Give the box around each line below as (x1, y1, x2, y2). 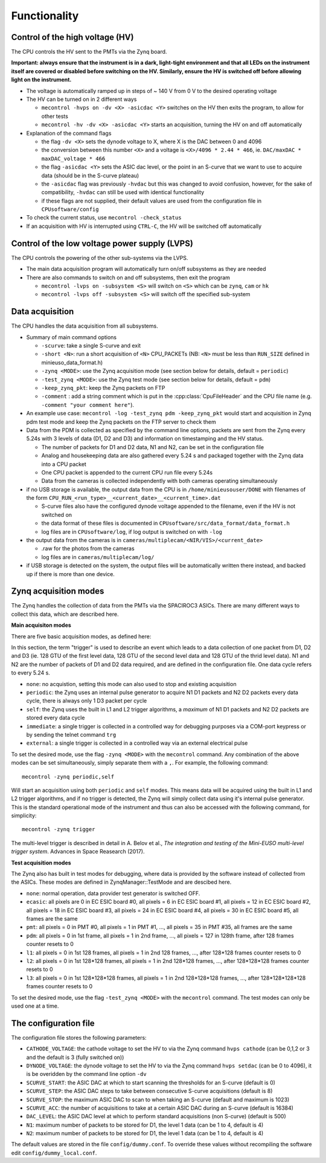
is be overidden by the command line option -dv (26, 1071, 147, 1078)
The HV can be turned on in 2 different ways (26, 96, 137, 103)
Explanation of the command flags (26, 129, 112, 137)
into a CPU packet (41, 460, 87, 468)
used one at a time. (11, 1002, 59, 1009)
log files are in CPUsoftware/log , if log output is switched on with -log (41, 528, 223, 535)
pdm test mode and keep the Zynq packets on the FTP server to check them (26, 418, 217, 426)
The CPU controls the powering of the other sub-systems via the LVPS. (11, 254, 188, 261)
